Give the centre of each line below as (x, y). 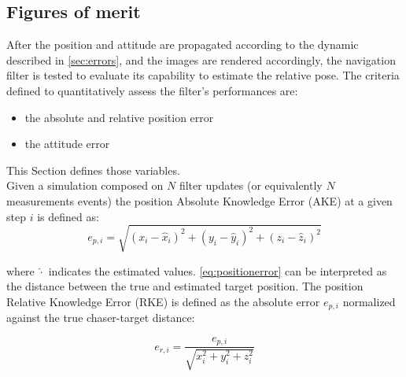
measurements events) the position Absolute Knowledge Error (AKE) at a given (199, 200)
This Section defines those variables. (93, 170)
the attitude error (67, 144)
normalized (369, 301)
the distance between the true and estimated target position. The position (185, 286)
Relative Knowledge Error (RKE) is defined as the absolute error (163, 301)
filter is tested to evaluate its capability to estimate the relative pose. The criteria (203, 75)
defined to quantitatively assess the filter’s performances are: (152, 90)
